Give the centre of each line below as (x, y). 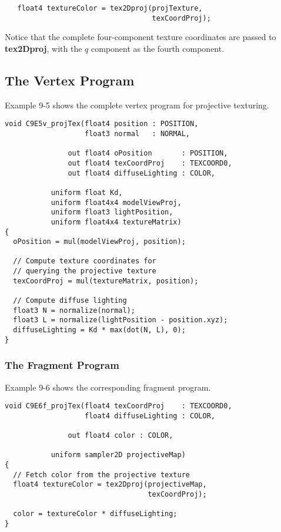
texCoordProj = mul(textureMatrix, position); (106, 281)
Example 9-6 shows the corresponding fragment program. (108, 387)
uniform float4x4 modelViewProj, (116, 202)
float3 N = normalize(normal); (74, 310)
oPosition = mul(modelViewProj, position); (99, 242)
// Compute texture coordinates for (85, 261)
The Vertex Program (70, 80)
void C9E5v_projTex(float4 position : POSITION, (102, 124)
